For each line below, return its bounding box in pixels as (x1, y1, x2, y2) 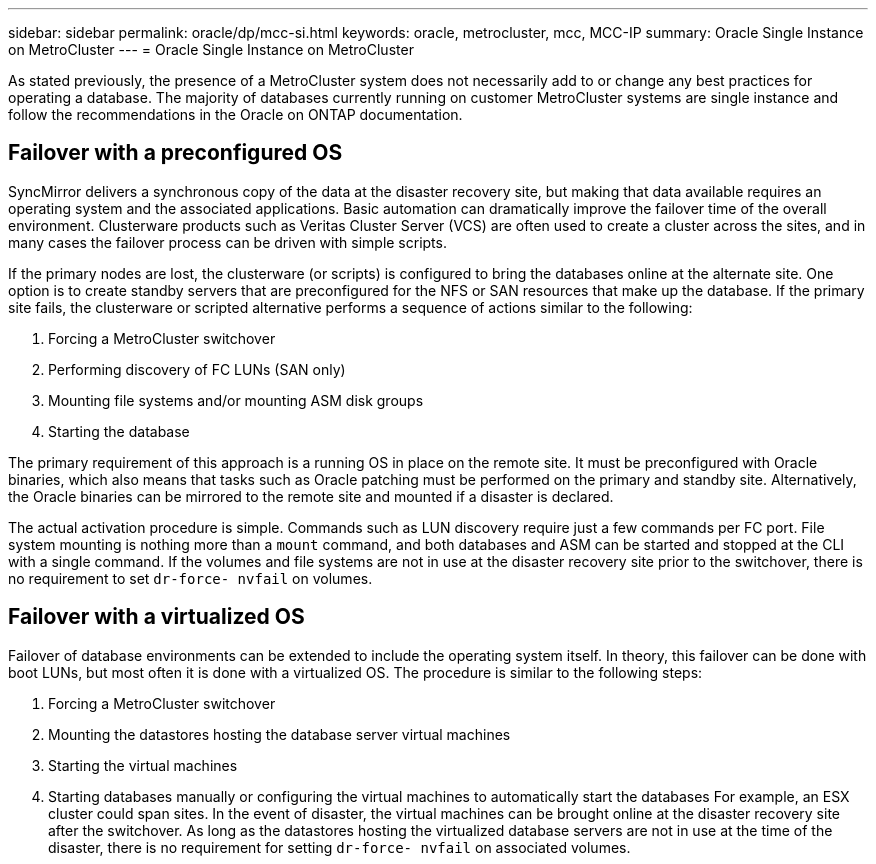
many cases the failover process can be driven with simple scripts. (8, 233, 447, 251)
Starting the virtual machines (48, 756, 238, 774)
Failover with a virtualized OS (8, 604, 305, 630)
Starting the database (48, 422, 190, 440)
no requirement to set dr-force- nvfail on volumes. (8, 569, 373, 587)
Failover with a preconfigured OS (8, 140, 343, 166)
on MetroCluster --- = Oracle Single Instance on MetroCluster (8, 41, 414, 58)
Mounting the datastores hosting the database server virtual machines (48, 725, 511, 743)
